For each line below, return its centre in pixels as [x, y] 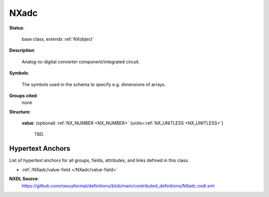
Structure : [20, 111]
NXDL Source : [24, 179]
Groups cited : [24, 96]
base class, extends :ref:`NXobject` [58, 39]
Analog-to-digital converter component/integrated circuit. [81, 62]
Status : [17, 28]
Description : [22, 50]
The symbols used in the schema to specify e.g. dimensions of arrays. [94, 84]
